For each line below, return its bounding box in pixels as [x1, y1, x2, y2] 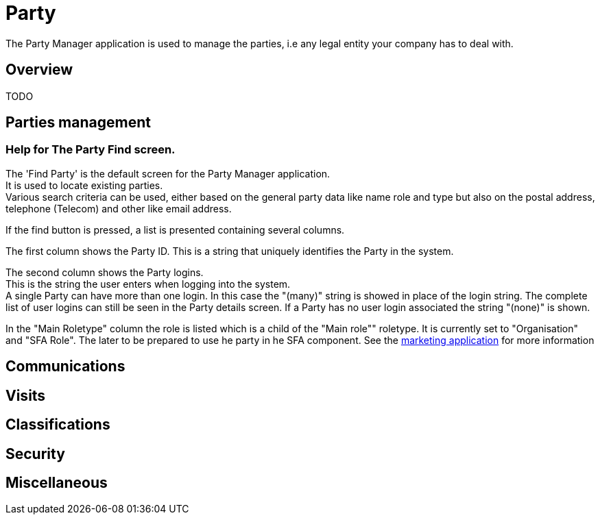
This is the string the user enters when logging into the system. [5, 277, 291, 290]
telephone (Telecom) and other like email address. [5, 202, 232, 214]
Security [5, 445, 65, 462]
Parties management [5, 114, 151, 132]
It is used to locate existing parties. [5, 179, 163, 191]
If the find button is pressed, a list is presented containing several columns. [5, 223, 345, 236]
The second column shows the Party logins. [5, 266, 204, 278]
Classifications [5, 416, 110, 434]
